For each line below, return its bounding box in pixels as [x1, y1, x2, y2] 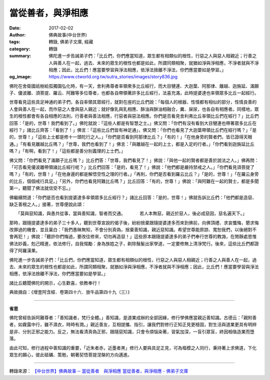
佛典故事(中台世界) [48, 31, 87, 37]
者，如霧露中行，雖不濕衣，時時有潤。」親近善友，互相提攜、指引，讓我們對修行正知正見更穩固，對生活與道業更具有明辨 [9, 322, 257, 328]
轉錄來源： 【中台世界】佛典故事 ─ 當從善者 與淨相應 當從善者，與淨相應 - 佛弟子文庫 [9, 368, 188, 374]
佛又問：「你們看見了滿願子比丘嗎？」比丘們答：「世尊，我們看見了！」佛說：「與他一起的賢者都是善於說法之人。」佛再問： [9, 157, 259, 163]
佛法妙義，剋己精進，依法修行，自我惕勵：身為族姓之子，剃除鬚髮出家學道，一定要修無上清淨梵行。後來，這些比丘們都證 [9, 240, 259, 247]
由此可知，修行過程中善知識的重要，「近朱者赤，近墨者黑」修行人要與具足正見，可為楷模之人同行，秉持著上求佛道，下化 [9, 345, 257, 351]
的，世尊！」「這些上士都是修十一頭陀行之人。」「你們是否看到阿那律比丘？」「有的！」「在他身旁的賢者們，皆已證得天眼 [9, 134, 252, 140]
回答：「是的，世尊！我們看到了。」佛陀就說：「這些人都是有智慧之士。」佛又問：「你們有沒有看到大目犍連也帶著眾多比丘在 [9, 120, 257, 126]
